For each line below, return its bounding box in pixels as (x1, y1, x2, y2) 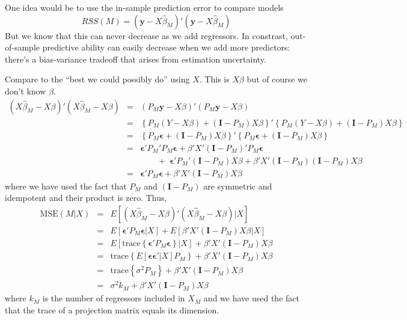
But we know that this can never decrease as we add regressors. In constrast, (5, 29, 288, 42)
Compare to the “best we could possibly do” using (5, 73, 190, 85)
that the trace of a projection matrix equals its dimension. (5, 303, 219, 316)
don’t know (5, 84, 46, 97)
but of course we (246, 73, 308, 85)
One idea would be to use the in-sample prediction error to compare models (5, 1, 284, 13)
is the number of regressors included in (42, 292, 185, 304)
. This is (199, 73, 230, 85)
